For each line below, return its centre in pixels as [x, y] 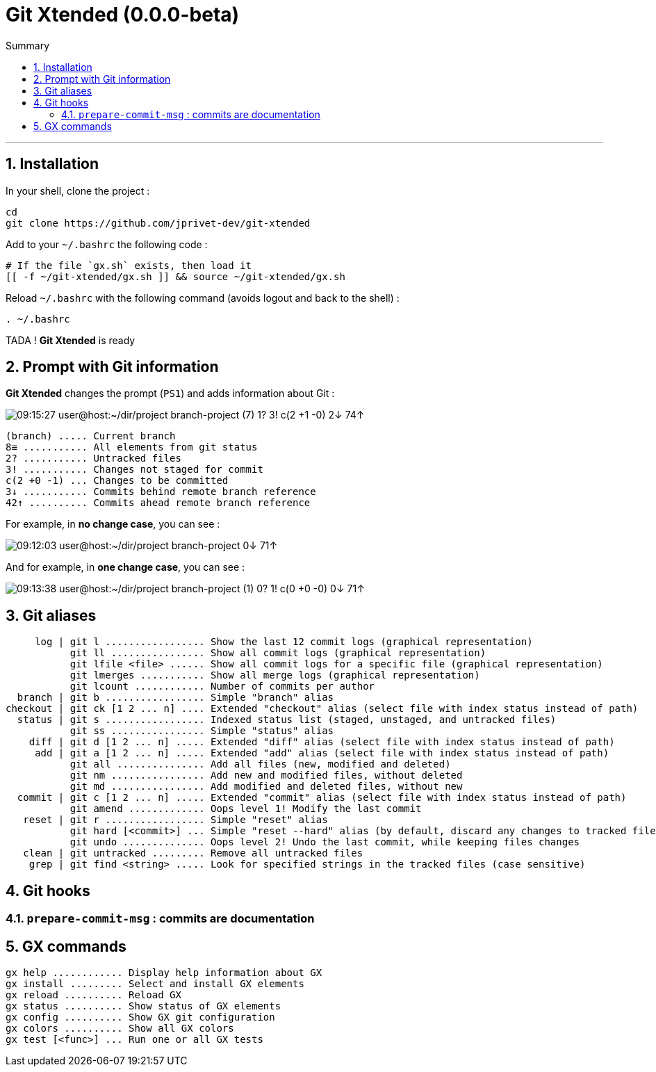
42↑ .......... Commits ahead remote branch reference [158, 503]
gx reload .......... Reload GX [93, 994]
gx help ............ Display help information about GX [164, 972]
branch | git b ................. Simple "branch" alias [175, 698]
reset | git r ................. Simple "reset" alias [175, 820]
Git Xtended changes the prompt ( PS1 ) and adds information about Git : [170, 393]
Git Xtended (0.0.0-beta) [123, 15]
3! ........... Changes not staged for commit [134, 470]
